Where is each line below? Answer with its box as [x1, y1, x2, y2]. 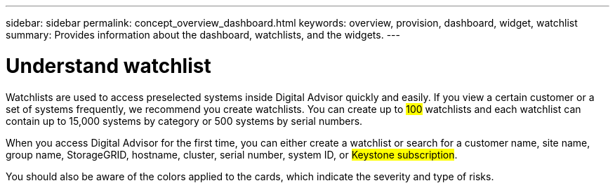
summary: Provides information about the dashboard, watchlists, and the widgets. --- [6, 29, 400, 41]
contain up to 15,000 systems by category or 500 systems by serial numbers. [6, 114, 363, 127]
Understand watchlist [6, 53, 211, 78]
